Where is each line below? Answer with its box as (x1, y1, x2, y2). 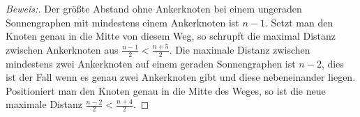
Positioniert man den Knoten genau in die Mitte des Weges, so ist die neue (6, 83, 326, 97)
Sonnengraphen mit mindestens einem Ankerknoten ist (6, 15, 239, 29)
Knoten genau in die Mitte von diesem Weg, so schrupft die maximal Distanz (6, 29, 336, 43)
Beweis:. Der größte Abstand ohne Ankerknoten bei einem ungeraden (6, 1, 302, 15)
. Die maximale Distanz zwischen (169, 42, 310, 56)
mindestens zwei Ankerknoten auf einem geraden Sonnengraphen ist (6, 56, 296, 70)
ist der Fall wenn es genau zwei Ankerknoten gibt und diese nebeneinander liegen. (6, 70, 356, 84)
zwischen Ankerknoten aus (6, 42, 119, 56)
